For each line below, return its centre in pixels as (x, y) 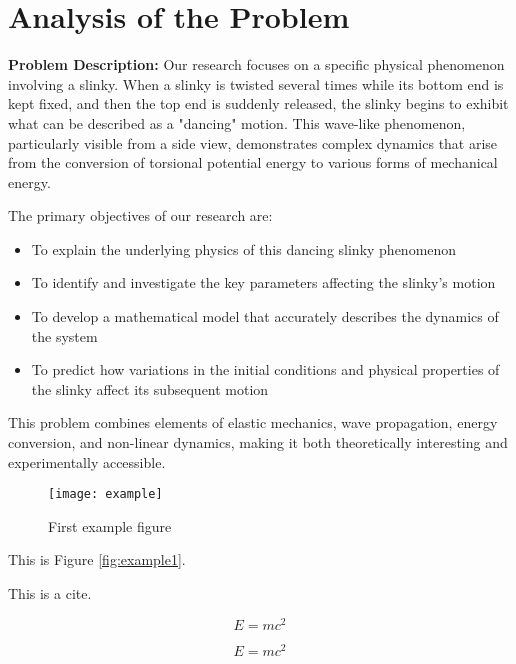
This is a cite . (50, 593)
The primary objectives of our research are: (140, 215)
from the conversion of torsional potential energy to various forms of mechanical (253, 162)
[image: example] (105, 494)
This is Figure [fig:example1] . (97, 559)
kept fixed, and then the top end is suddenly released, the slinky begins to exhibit (258, 103)
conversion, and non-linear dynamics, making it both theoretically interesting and (258, 442)
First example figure (110, 525)
